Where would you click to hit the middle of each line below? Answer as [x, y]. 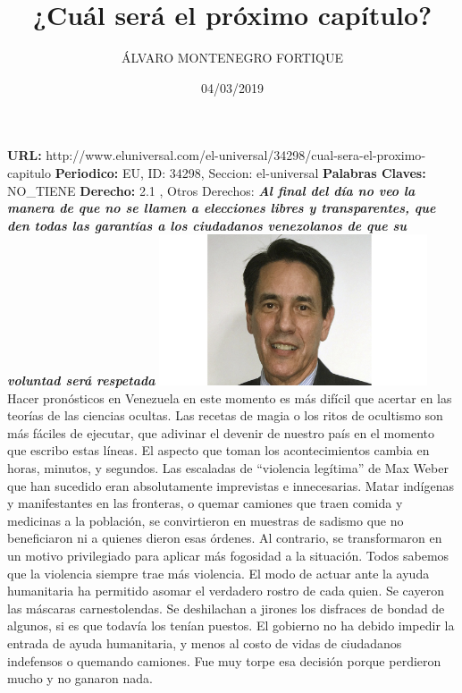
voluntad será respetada [81, 380]
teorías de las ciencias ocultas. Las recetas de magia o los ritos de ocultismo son [225, 415]
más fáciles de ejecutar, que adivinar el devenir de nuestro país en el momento [221, 432]
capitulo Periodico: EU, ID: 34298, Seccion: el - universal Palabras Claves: [217, 172]
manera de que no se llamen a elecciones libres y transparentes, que [222, 208]
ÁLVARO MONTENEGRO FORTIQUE [232, 58]
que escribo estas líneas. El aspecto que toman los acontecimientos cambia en [218, 450]
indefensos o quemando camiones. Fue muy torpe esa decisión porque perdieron [224, 660]
